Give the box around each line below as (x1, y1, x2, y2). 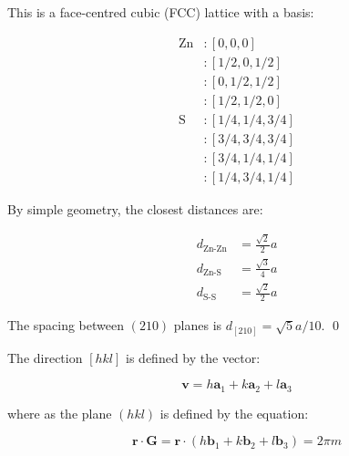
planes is (173, 316, 222, 335)
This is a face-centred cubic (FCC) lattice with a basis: (7, 3, 314, 22)
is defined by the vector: (126, 347, 261, 367)
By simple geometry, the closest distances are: (7, 200, 263, 219)
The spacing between (7, 316, 125, 335)
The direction (7, 347, 83, 367)
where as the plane (7, 403, 112, 422)
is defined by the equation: (159, 403, 309, 422)
